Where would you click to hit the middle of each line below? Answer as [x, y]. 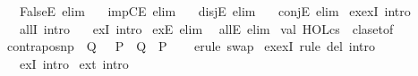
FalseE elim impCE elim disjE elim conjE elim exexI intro [215, 11]
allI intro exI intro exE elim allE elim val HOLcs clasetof [206, 28]
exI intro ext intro [74, 63]
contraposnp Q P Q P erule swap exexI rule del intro [191, 46]
